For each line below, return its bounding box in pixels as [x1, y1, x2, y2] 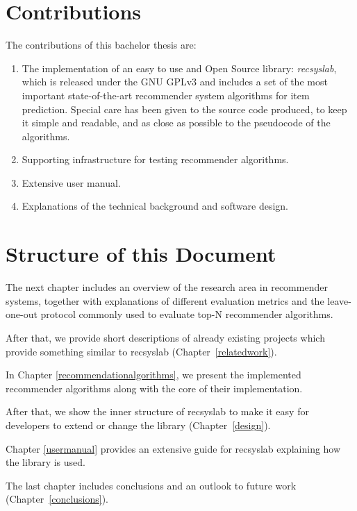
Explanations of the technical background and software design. [22, 199, 289, 213]
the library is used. [6, 455, 85, 469]
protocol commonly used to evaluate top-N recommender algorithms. [40, 307, 333, 321]
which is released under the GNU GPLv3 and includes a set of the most [22, 74, 328, 89]
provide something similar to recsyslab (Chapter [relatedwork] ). [6, 344, 277, 358]
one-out [6, 307, 38, 321]
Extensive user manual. [22, 175, 121, 190]
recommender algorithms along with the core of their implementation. [6, 380, 303, 395]
